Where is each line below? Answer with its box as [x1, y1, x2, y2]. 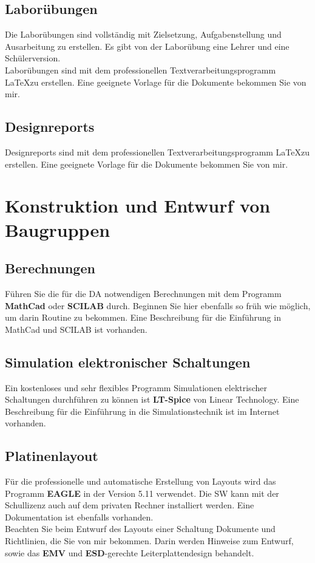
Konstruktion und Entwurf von [5, 193, 271, 218]
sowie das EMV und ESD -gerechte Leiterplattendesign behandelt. [5, 546, 254, 559]
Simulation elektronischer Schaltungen [5, 352, 251, 371]
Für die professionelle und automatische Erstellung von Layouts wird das [5, 475, 276, 488]
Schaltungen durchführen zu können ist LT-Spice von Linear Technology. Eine [5, 393, 299, 406]
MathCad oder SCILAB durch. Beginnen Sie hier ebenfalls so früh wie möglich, [5, 299, 311, 312]
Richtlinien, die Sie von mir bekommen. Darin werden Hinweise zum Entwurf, [5, 534, 294, 547]
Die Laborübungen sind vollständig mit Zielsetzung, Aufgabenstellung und [5, 28, 282, 41]
